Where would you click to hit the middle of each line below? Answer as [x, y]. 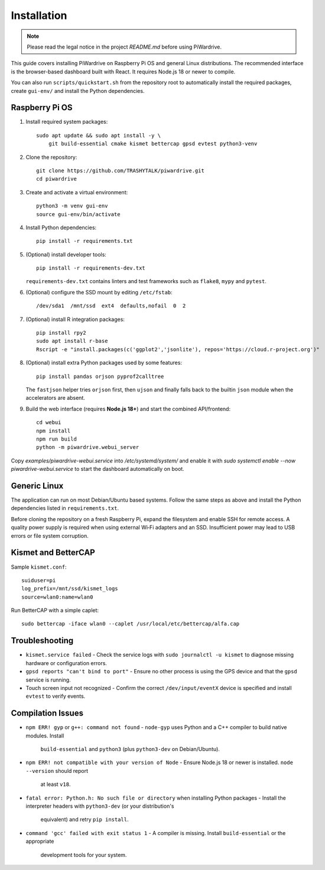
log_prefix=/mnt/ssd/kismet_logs [70, 589]
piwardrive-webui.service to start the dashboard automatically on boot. [97, 469]
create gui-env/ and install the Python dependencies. [78, 91]
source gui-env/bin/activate [78, 214]
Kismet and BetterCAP [53, 553]
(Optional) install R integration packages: [75, 319]
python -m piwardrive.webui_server [88, 447]
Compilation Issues [47, 713]
